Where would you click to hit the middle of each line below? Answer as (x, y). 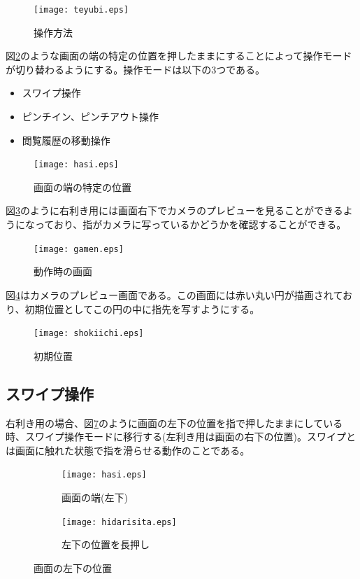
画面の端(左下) (95, 497)
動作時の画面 (63, 271)
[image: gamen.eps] (79, 249)
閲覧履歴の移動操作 (66, 140)
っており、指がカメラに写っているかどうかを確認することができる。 (190, 224)
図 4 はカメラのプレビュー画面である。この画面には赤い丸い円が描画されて (174, 294)
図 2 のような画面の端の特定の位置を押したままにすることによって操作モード (179, 56)
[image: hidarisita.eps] (119, 522)
